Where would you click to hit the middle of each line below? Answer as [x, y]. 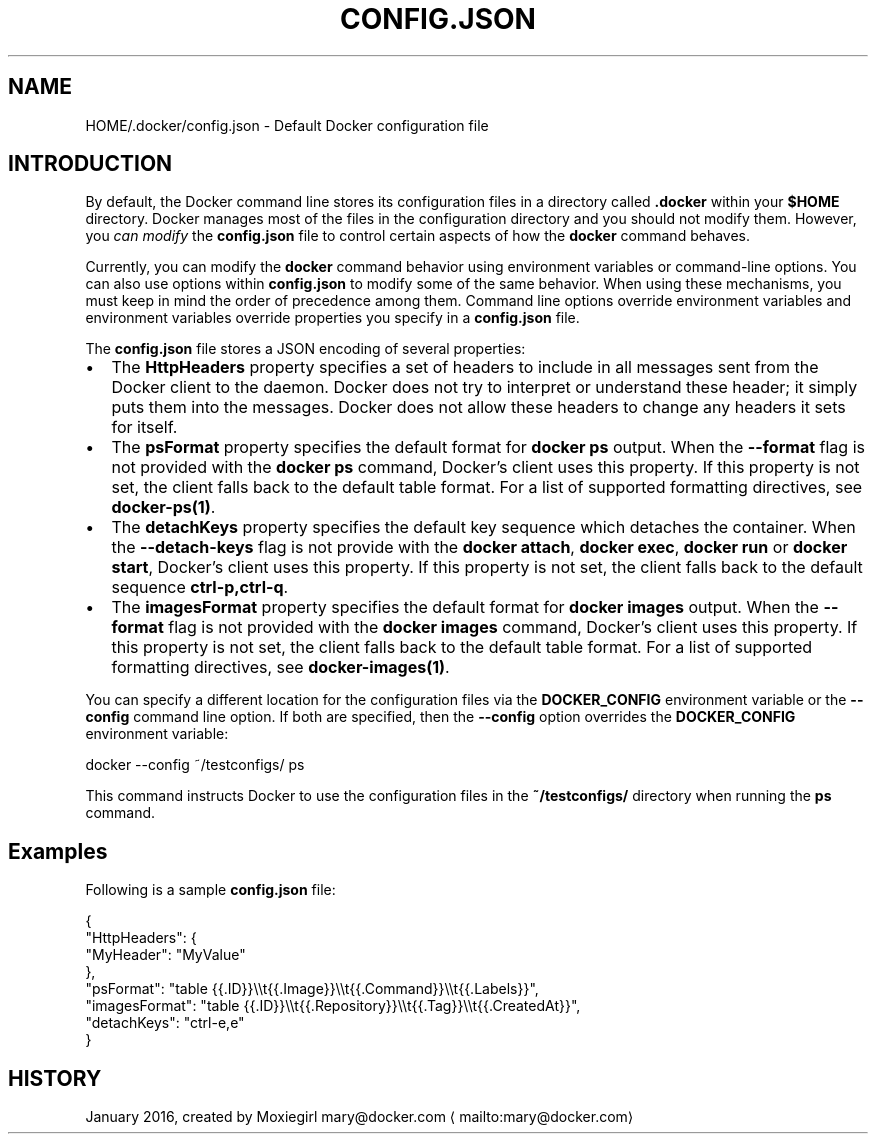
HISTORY [55, 1078]
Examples [58, 851]
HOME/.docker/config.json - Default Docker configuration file [287, 125]
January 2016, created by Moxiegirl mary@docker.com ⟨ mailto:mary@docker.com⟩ [359, 1117]
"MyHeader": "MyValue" [165, 955]
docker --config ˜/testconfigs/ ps [195, 765]
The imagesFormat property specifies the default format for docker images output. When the [465, 607]
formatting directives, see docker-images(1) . [280, 667]
